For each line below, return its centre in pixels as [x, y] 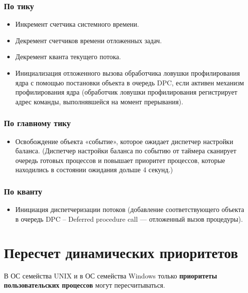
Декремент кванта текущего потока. [68, 57]
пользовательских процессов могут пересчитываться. [85, 285]
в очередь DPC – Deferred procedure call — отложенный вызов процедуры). [129, 219]
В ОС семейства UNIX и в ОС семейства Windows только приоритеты [111, 275]
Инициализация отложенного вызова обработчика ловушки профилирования [128, 73]
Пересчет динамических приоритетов [121, 252]
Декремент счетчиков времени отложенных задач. [89, 40]
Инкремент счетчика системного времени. [77, 24]
